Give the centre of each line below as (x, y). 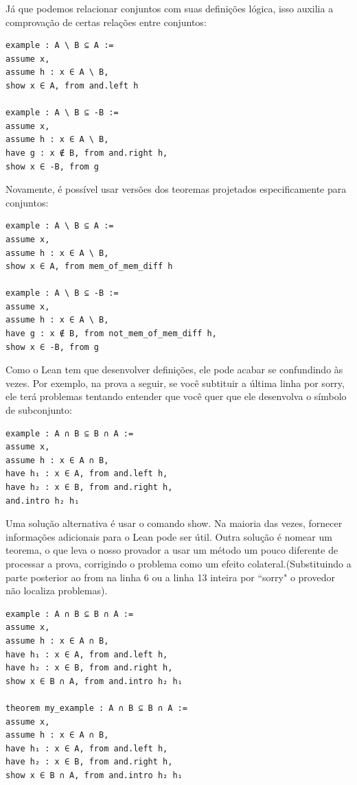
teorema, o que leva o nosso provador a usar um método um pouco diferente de (172, 550)
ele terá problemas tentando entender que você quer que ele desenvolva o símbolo (176, 396)
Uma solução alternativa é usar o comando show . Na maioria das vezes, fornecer (174, 523)
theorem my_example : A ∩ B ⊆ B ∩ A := (96, 708)
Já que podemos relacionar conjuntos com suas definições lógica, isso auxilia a (170, 8)
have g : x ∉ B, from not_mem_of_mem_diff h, (111, 334)
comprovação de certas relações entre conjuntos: (106, 22)
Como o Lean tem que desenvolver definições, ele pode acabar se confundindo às (174, 370)
